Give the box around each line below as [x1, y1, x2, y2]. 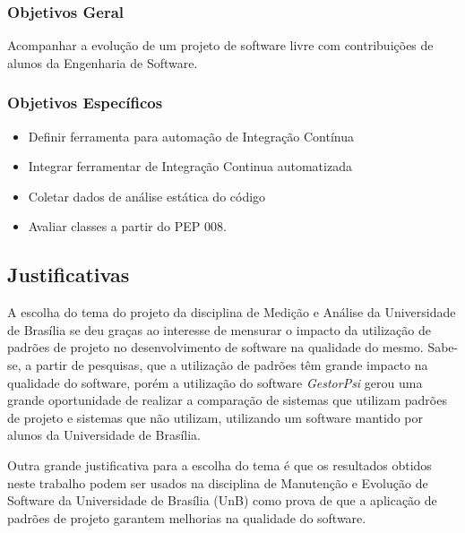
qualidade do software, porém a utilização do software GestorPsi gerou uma [7, 373, 423, 391]
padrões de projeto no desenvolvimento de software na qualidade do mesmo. [7, 338, 424, 357]
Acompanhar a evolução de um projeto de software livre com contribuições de [7, 36, 434, 55]
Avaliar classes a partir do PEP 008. [28, 217, 227, 236]
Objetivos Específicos [7, 91, 163, 114]
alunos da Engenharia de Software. [7, 53, 198, 72]
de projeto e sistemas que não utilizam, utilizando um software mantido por [7, 408, 423, 426]
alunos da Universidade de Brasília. [7, 426, 201, 444]
